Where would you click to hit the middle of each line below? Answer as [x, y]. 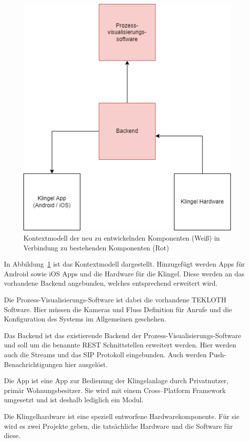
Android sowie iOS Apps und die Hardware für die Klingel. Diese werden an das [124, 273]
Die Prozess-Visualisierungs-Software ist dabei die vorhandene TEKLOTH [115, 299]
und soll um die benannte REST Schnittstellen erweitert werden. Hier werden [120, 345]
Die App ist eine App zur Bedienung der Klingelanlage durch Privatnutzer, [116, 381]
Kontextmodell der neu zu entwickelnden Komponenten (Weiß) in [122, 238]
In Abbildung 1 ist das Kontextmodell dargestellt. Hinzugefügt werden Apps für [124, 264]
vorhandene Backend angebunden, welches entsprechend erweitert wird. [111, 283]
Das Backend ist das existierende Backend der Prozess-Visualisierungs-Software [123, 335]
